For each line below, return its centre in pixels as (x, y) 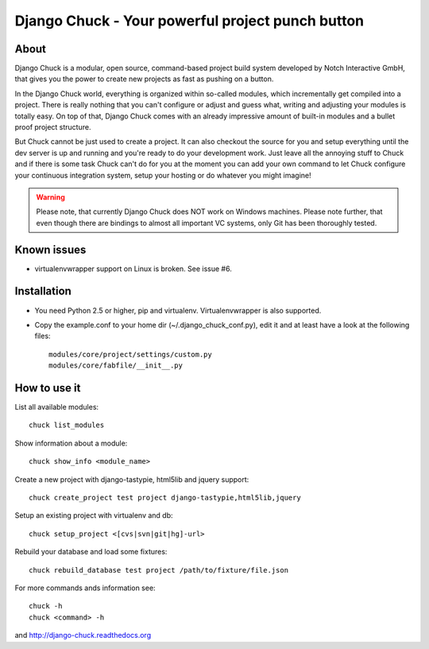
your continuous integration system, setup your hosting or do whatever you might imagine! (163, 175)
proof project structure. (53, 127)
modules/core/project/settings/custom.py (130, 354)
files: (43, 336)
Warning (50, 197)
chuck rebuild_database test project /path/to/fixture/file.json (159, 570)
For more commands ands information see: (85, 588)
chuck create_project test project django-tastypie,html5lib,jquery (165, 497)
